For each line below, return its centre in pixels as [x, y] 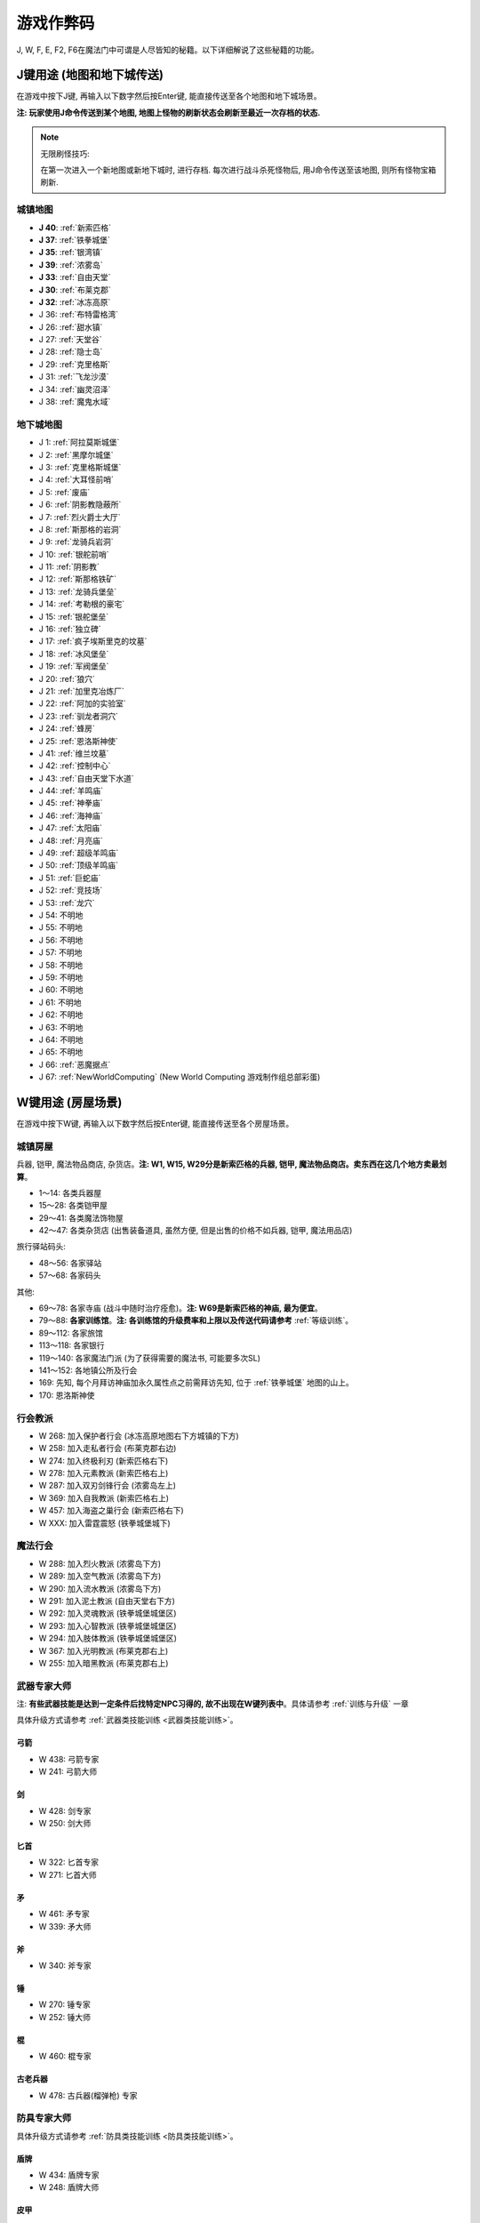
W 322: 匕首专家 [69, 1862]
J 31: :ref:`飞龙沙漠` [74, 377]
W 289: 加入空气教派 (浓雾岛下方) [100, 1576]
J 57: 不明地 [60, 952]
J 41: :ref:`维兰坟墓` [74, 753]
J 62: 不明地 [61, 1015]
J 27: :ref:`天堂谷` [70, 340]
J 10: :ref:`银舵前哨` [74, 554]
